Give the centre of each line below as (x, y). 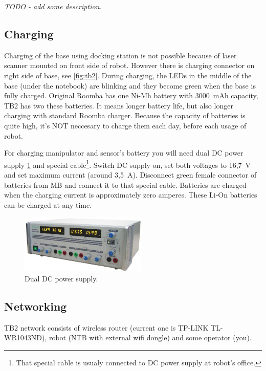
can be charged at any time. (48, 204)
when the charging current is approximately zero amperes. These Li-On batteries (131, 195)
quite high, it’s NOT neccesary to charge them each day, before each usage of (125, 125)
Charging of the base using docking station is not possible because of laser (120, 55)
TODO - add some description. (53, 6)
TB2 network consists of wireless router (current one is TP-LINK (106, 327)
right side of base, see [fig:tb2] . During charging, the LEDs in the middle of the (128, 75)
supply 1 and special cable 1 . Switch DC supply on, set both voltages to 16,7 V (128, 164)
